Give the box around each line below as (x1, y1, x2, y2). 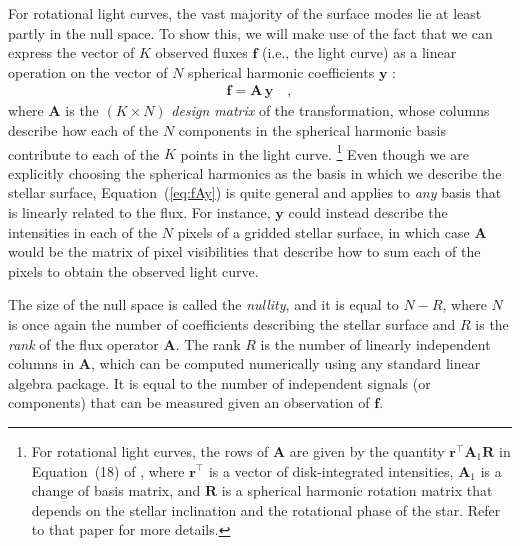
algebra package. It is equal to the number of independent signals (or (8, 372, 431, 393)
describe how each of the (8, 120, 159, 140)
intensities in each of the (8, 221, 158, 242)
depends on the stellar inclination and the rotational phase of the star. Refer (31, 499, 501, 520)
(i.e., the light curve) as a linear (262, 42, 457, 63)
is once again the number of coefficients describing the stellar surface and (8, 314, 456, 334)
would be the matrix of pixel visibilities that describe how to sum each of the (8, 241, 481, 262)
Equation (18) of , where (31, 460, 185, 481)
